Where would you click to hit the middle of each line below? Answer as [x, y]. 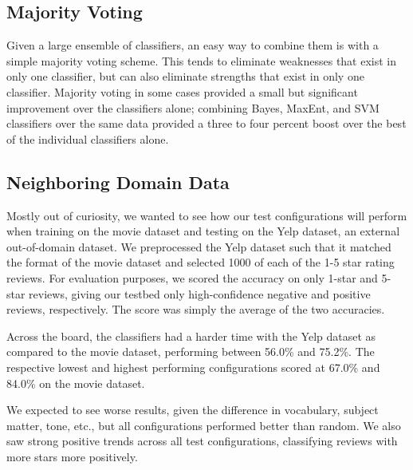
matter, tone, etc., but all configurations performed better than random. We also [204, 425]
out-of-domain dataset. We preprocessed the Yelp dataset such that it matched [199, 246]
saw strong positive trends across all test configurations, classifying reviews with [202, 441]
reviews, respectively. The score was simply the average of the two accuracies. [196, 309]
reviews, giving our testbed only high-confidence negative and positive [200, 293]
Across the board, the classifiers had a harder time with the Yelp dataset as [191, 336]
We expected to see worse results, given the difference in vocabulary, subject [193, 410]
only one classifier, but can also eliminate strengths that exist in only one [185, 76]
